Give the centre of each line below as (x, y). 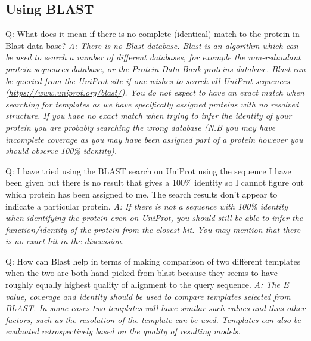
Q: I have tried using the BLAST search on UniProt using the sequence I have (148, 170)
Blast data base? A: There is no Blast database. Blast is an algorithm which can (152, 45)
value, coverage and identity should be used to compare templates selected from (148, 296)
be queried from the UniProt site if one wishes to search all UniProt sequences (148, 80)
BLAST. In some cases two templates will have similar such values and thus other (155, 308)
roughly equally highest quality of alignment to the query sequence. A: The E (147, 285)
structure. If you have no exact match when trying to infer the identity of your (149, 116)
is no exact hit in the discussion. (65, 241)
